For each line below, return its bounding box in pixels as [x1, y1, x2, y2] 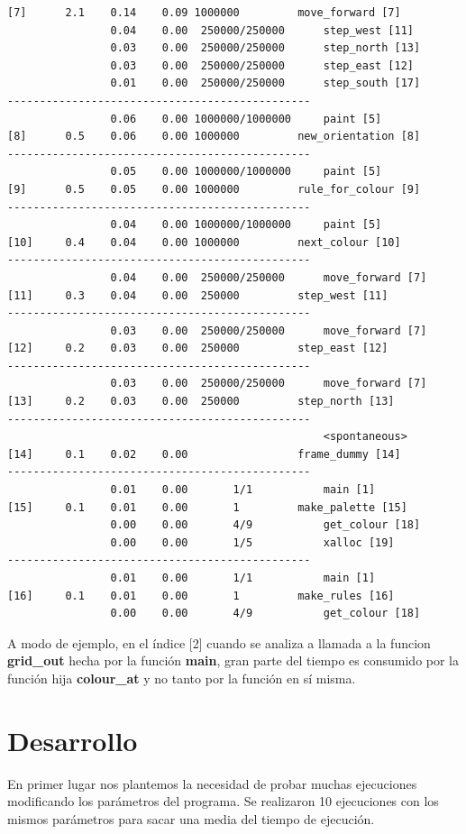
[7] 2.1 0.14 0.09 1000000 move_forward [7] [7, 6, 401, 19]
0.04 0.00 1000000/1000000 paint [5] [110, 218, 382, 232]
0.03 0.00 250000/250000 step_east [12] [110, 59, 415, 72]
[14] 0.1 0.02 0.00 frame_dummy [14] [7, 447, 401, 461]
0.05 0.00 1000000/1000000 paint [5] [110, 165, 382, 179]
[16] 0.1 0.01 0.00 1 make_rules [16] [7, 589, 395, 602]
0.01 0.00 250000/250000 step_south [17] [110, 77, 421, 90]
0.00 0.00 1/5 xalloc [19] [110, 536, 395, 549]
